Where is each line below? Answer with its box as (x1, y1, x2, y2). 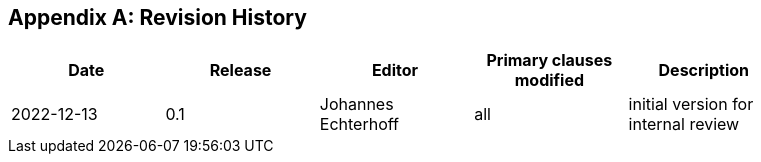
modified (514, 70, 585, 91)
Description (658, 60, 749, 81)
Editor (371, 60, 419, 81)
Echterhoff (319, 114, 399, 135)
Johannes (319, 94, 394, 115)
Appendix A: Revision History (8, 5, 307, 30)
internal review (628, 114, 740, 135)
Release (209, 60, 272, 81)
